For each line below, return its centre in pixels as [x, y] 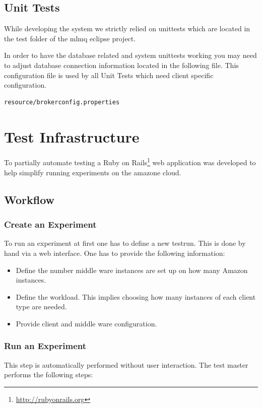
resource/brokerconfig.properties [62, 102]
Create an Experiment [50, 224]
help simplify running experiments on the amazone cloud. [93, 172]
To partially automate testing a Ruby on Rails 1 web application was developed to [130, 162]
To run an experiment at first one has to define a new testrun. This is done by [125, 243]
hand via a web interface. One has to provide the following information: [115, 253]
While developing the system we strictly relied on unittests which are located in [127, 28]
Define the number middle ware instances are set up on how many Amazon [132, 270]
